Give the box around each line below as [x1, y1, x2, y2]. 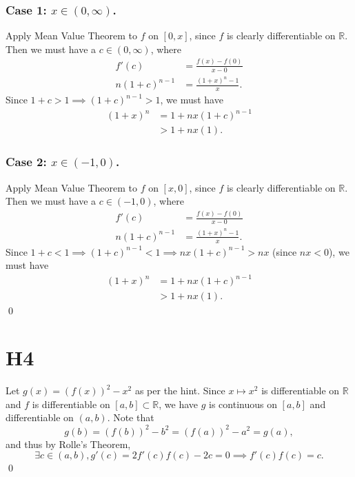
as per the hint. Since [134, 383, 225, 398]
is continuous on [209, 396, 277, 411]
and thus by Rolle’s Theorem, [6, 436, 131, 451]
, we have [159, 396, 199, 411]
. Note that [107, 410, 154, 425]
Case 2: [6, 153, 47, 170]
